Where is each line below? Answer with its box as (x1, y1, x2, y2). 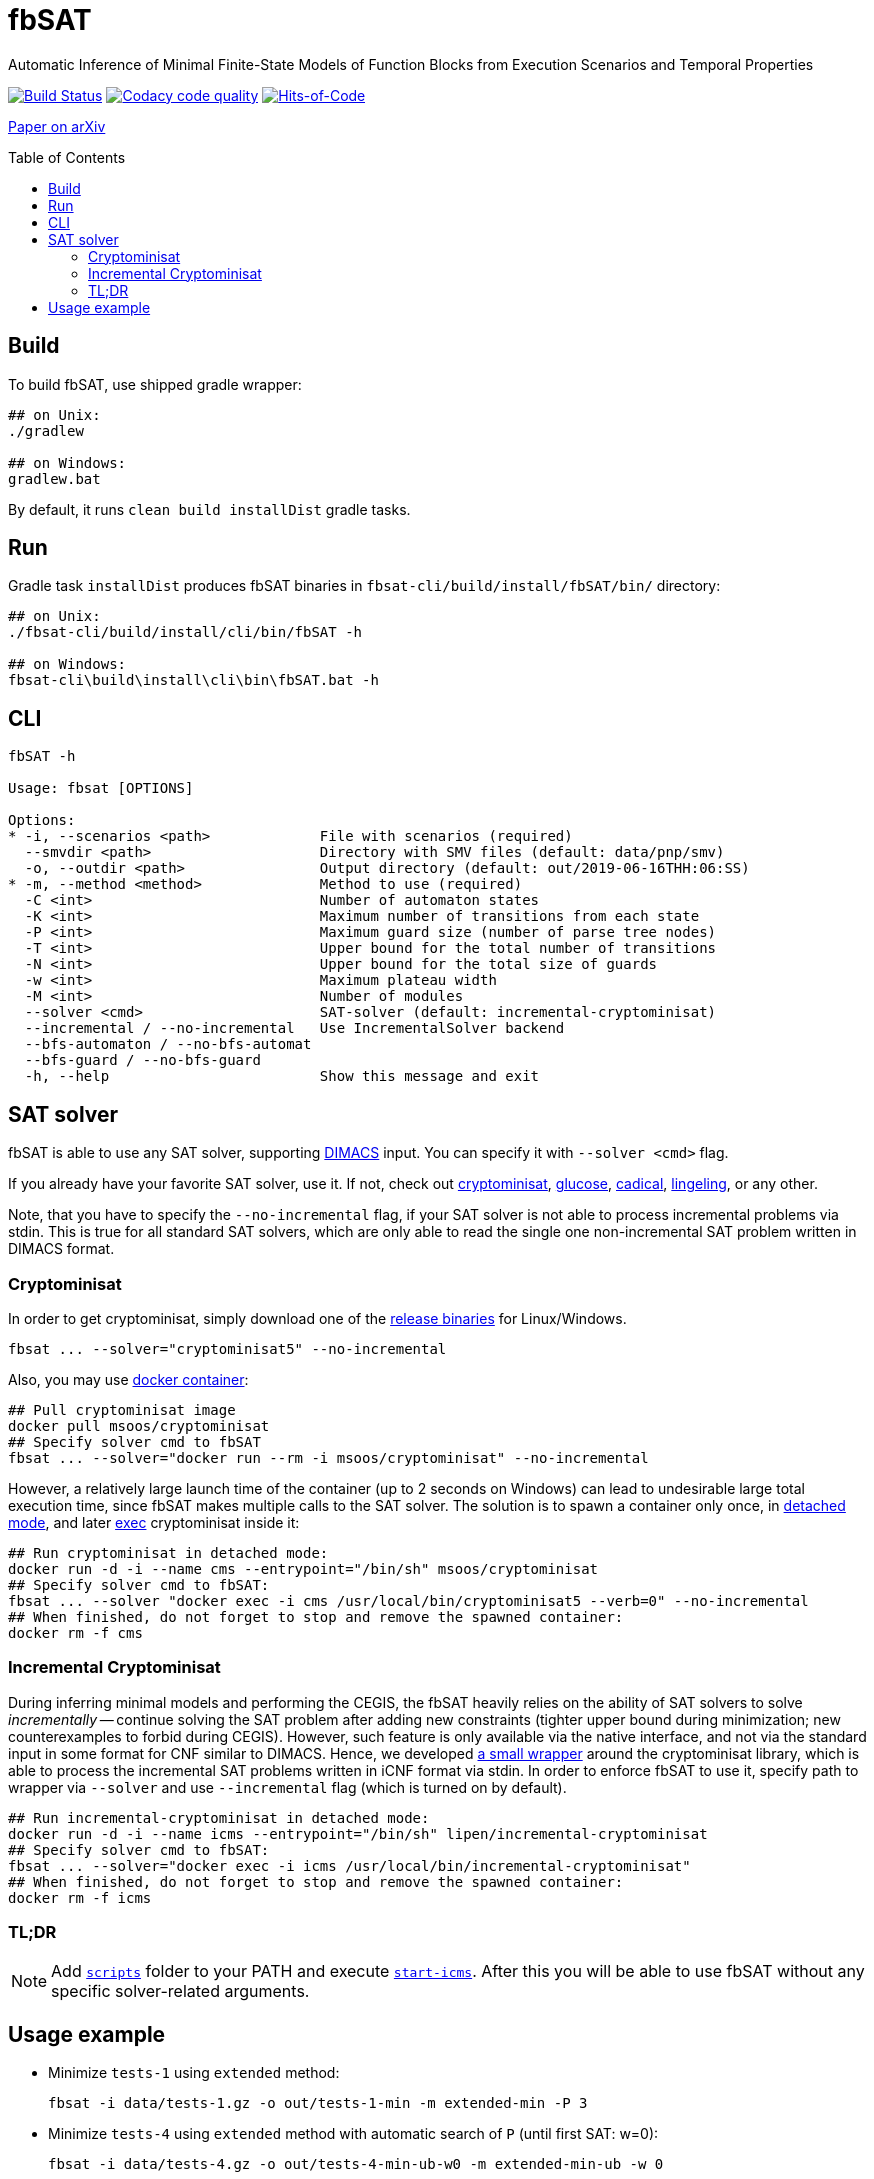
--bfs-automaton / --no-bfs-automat (24, 1036, 312, 1053)
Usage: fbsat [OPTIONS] (8, 780, 194, 797)
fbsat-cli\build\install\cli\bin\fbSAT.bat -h (8, 672, 379, 689)
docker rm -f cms (8, 1624, 143, 1641)
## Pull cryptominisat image (8, 1401, 236, 1418)
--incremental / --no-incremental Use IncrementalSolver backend (24, 1020, 565, 1037)
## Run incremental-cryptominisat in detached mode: (8, 1809, 430, 1826)
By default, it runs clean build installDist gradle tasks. (8, 500, 411, 518)
